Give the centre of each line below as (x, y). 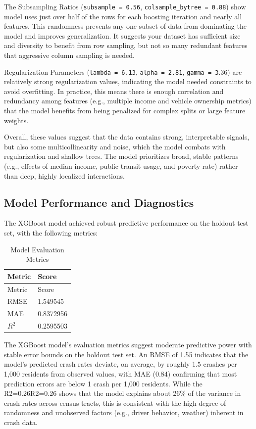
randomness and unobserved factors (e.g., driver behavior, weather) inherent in (124, 412)
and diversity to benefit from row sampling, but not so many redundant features (126, 45)
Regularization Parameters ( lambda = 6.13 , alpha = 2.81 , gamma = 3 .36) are (123, 71)
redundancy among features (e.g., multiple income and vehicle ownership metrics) (128, 101)
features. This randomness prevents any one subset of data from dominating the (125, 26)
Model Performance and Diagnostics (99, 202)
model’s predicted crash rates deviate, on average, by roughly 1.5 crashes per (121, 364)
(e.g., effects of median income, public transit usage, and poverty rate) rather (121, 166)
